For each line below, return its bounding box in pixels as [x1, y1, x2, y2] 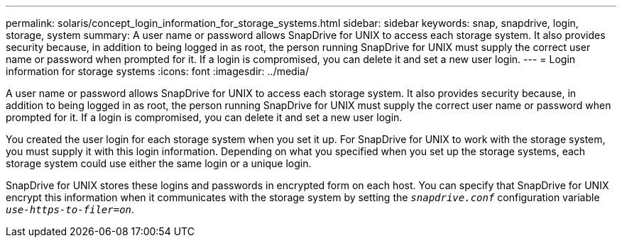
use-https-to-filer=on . [6, 203, 135, 215]
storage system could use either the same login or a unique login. [6, 157, 312, 169]
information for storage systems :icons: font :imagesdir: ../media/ [6, 65, 309, 77]
